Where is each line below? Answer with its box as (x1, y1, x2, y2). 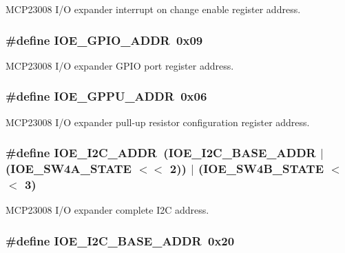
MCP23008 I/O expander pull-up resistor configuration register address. (6, 114, 310, 129)
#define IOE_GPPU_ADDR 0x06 (6, 88, 207, 105)
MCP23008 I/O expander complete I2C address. (6, 203, 209, 217)
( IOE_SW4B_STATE (198, 160, 324, 177)
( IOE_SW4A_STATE (6, 160, 132, 177)
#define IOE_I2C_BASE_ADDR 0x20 (6, 232, 235, 249)
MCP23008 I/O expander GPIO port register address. (6, 58, 234, 72)
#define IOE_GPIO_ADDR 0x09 (6, 31, 203, 48)
